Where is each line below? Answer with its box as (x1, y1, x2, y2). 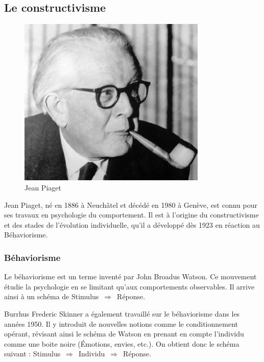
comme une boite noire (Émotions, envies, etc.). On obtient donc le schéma (4, 338, 239, 349)
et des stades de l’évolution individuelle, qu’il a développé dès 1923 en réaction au (4, 219, 260, 230)
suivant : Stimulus (4, 348, 61, 359)
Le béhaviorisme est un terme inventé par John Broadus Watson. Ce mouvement (4, 271, 257, 282)
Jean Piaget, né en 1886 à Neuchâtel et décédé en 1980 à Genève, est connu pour (4, 199, 257, 210)
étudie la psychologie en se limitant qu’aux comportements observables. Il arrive (4, 281, 255, 292)
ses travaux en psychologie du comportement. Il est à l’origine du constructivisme (4, 209, 259, 220)
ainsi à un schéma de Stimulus (4, 291, 99, 302)
